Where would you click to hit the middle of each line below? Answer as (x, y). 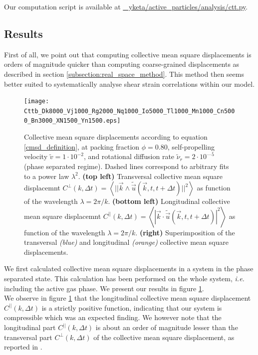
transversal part (28, 337)
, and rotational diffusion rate (129, 156)
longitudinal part (30, 327)
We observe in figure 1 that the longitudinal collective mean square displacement (128, 298)
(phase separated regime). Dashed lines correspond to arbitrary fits (127, 166)
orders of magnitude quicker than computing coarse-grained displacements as (122, 64)
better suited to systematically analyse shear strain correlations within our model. (129, 84)
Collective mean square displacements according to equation (116, 137)
